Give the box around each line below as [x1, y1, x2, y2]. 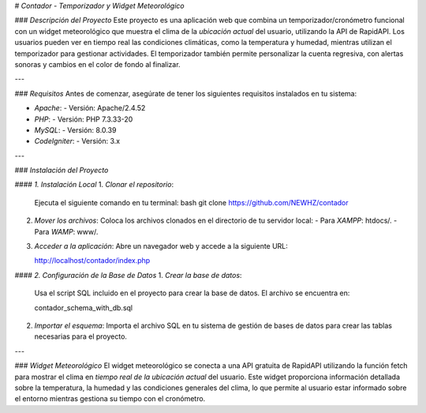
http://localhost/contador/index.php [34, 256, 151, 265]
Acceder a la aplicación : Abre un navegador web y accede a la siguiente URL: [34, 242, 288, 251]
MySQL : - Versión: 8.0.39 [34, 125, 117, 134]
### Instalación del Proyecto [14, 166, 109, 175]
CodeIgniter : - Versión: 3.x [34, 137, 121, 146]
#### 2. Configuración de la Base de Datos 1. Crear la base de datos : [14, 270, 242, 280]
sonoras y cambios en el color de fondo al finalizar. [14, 59, 181, 69]
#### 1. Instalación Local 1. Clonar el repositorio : [14, 180, 174, 190]
